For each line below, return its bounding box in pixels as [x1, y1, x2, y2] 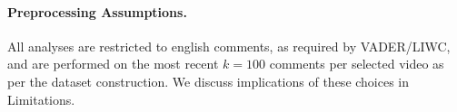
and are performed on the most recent [7, 54, 219, 73]
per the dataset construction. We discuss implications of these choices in [7, 71, 410, 90]
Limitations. [7, 89, 75, 108]
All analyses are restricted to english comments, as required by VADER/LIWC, [7, 36, 451, 55]
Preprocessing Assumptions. [7, 2, 187, 21]
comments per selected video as [269, 54, 444, 73]
